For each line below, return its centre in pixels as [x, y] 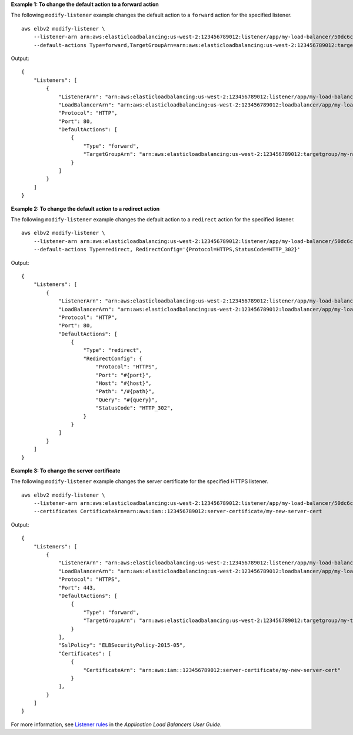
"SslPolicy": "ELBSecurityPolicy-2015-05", [122, 645]
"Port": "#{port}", [124, 375]
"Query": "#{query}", [127, 400]
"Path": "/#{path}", [125, 392]
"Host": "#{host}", [124, 383]
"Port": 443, [77, 588]
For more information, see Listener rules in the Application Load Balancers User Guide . [116, 724]
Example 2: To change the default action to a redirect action [85, 208]
